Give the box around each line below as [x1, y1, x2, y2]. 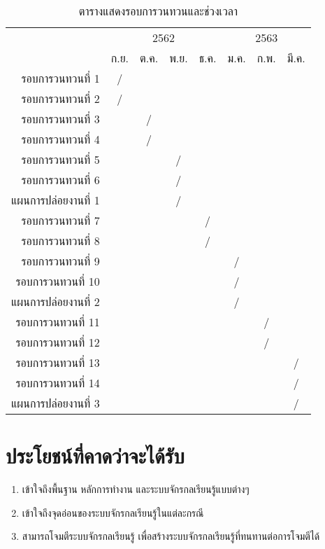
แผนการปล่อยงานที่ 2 [11, 293, 100, 310]
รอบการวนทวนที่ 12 [15, 334, 100, 350]
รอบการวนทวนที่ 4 [21, 131, 100, 147]
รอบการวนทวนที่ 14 [15, 375, 100, 391]
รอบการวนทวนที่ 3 [21, 111, 100, 127]
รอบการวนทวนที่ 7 [21, 212, 100, 228]
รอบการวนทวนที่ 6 [21, 172, 100, 188]
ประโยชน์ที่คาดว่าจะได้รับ [6, 441, 185, 470]
